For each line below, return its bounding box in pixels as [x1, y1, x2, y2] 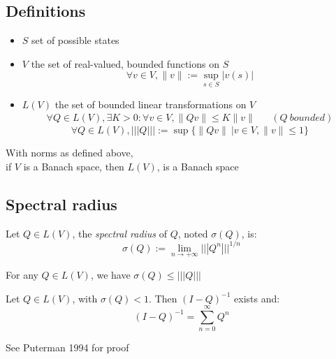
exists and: [234, 291, 280, 305]
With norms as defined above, [6, 145, 133, 160]
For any [6, 267, 38, 281]
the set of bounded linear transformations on [54, 96, 247, 111]
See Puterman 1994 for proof [6, 340, 129, 355]
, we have [90, 267, 131, 281]
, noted [177, 226, 208, 240]
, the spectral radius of [72, 226, 168, 240]
